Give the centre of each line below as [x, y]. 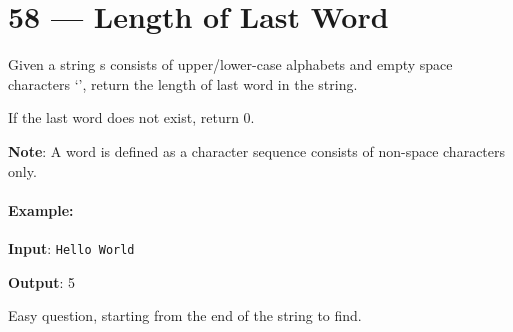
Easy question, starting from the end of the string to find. [185, 315]
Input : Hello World [71, 247]
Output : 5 [42, 281]
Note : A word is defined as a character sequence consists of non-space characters [257, 150]
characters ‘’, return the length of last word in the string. [183, 83]
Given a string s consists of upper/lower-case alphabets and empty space [230, 64]
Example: [41, 209]
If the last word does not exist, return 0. [131, 117]
